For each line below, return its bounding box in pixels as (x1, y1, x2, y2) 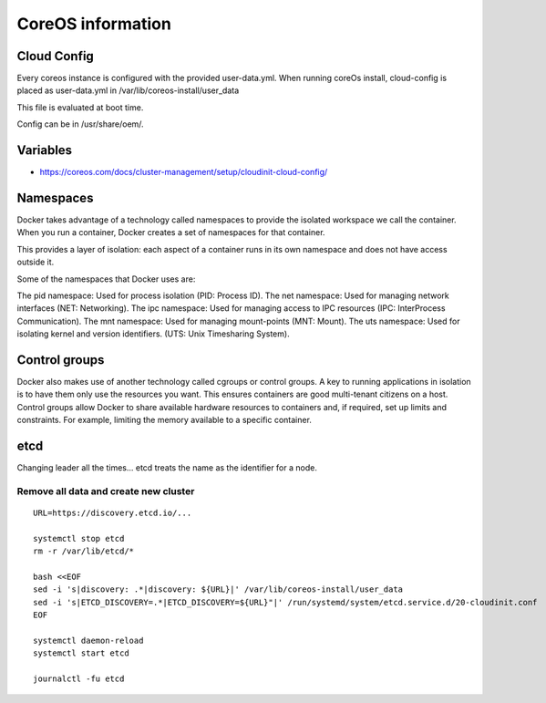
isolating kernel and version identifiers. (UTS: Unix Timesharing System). (16, 328, 291, 339)
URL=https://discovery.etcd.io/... (33, 508, 192, 519)
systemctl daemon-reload (33, 636, 144, 646)
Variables (16, 142, 73, 159)
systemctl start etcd (33, 648, 129, 658)
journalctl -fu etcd (33, 674, 125, 684)
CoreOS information (16, 14, 172, 34)
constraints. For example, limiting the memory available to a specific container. (16, 415, 312, 426)
